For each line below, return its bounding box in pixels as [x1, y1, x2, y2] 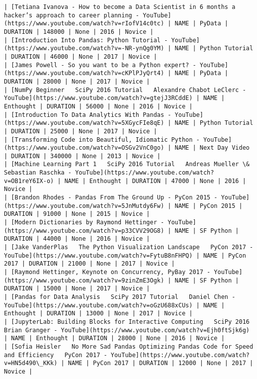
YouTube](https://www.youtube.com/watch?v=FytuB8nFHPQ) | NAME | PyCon [4, 252, 246, 259]
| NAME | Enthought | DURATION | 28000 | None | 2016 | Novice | [4, 335, 225, 342]
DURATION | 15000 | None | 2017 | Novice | [4, 285, 150, 292]
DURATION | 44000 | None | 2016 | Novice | [4, 235, 150, 243]
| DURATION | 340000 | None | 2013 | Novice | [4, 152, 161, 160]
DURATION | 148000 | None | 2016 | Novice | [4, 28, 154, 35]
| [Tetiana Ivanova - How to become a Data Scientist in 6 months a [4, 3, 236, 10]
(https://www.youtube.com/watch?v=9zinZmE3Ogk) [4, 277, 165, 284]
